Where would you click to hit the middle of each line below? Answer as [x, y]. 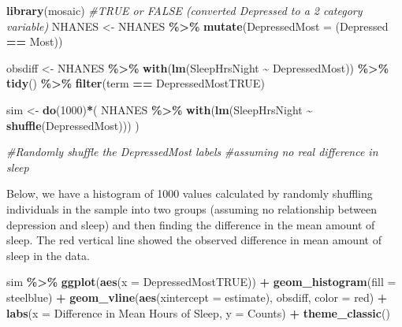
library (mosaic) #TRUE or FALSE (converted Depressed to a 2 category [184, 10]
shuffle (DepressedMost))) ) [73, 125]
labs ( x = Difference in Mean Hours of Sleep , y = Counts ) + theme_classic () [198, 312]
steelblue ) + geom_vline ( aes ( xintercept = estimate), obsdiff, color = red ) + [197, 297]
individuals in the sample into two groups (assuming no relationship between [192, 208]
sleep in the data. [48, 255]
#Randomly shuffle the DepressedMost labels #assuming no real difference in [192, 152]
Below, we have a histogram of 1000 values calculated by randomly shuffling [190, 193]
